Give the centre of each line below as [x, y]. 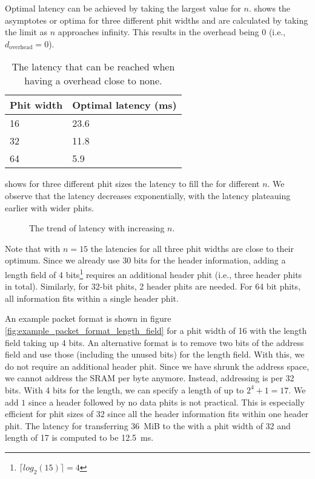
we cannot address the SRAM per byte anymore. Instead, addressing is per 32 [150, 378]
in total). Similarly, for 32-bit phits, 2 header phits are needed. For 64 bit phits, [153, 286]
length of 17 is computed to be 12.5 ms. [79, 437]
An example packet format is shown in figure [88, 318]
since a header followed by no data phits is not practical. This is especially [166, 402]
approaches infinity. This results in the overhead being [158, 32]
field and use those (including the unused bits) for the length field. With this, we [155, 354]
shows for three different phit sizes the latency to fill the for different [132, 184]
